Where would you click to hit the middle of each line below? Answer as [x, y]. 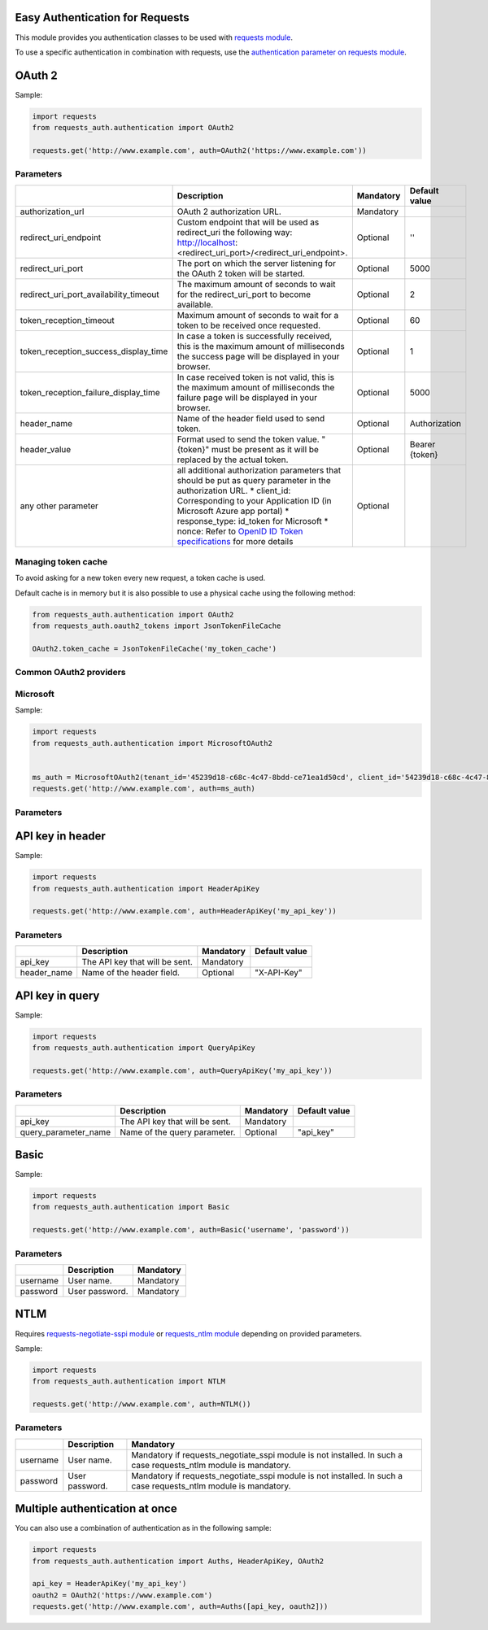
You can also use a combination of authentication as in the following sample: [143, 1528]
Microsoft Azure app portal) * [233, 511]
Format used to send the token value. [248, 439]
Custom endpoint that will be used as [248, 222]
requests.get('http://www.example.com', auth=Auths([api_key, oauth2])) [180, 1607]
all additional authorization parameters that [259, 470]
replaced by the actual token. [233, 460]
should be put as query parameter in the [254, 480]
